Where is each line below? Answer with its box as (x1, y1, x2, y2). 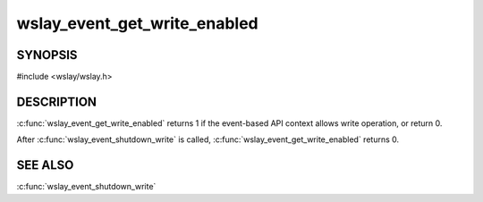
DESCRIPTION (16, 94, 97, 109)
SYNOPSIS (16, 47, 78, 63)
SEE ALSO (16, 157, 74, 173)
